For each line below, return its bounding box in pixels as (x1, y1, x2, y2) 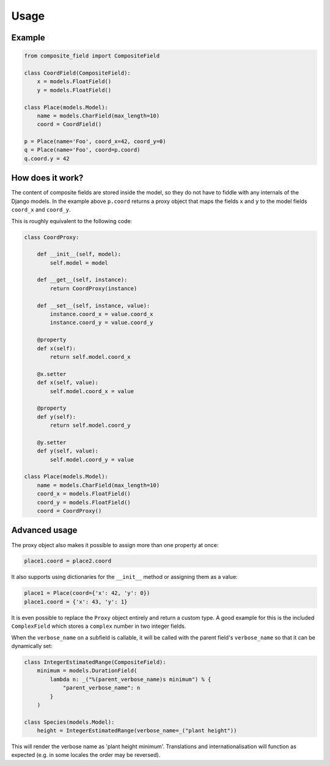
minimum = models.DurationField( (37, 667, 137, 674)
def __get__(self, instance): (37, 276, 128, 284)
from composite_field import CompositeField (24, 53, 160, 59)
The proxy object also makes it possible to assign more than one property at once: (11, 541, 219, 548)
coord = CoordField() (37, 121, 102, 128)
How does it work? (11, 173, 84, 183)
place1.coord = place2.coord (24, 558, 112, 565)
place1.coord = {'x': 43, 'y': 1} (24, 598, 128, 605)
